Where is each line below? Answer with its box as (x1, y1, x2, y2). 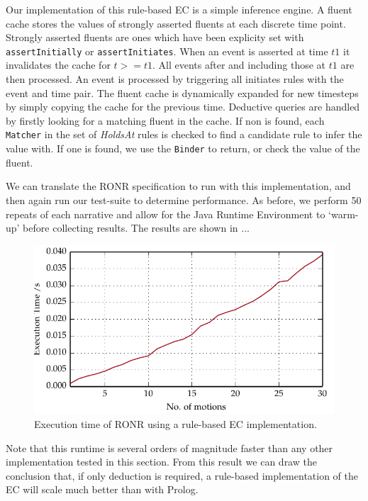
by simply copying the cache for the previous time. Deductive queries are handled (6, 99, 360, 114)
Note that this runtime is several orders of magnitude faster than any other (6, 440, 333, 455)
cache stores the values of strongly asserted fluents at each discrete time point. (6, 16, 346, 30)
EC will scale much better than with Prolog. (6, 482, 199, 497)
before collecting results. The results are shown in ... (23, 220, 250, 235)
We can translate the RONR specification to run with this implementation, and (6, 179, 351, 193)
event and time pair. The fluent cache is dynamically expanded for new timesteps (6, 85, 359, 100)
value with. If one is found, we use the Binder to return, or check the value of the (6, 141, 360, 156)
